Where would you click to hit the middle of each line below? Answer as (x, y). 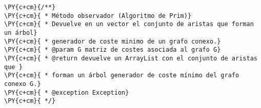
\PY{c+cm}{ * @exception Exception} (67, 92)
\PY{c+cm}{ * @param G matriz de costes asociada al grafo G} (113, 50)
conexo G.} (23, 84)
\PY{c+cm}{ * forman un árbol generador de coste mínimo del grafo (122, 75)
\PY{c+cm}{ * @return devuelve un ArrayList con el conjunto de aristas (131, 58)
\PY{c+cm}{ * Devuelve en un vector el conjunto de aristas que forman (129, 24)
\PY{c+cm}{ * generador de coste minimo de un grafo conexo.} (113, 41)
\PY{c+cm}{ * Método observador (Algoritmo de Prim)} (98, 16)
